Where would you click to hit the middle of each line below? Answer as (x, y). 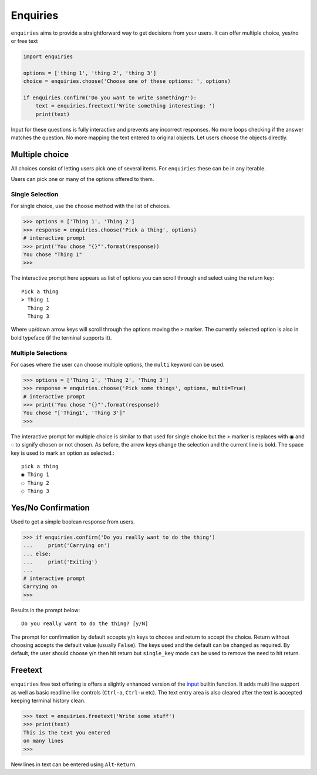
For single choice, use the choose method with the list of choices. (91, 206)
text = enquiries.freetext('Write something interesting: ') (125, 106)
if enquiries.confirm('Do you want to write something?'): (110, 98)
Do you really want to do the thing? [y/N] (85, 624)
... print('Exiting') (60, 562)
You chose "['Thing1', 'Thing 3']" (74, 413)
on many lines (43, 741)
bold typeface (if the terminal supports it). (61, 337)
